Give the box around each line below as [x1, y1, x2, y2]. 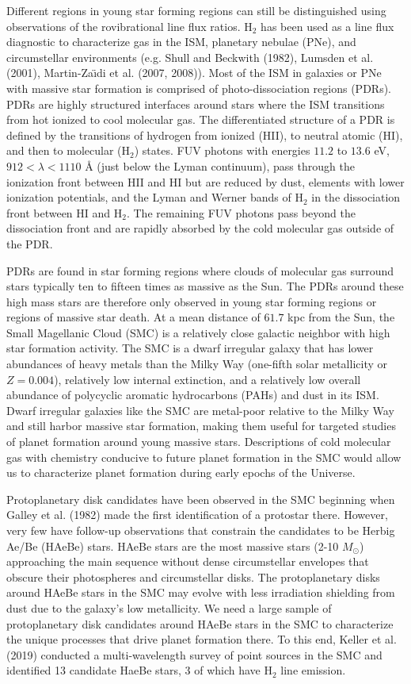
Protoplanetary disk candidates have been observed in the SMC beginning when [6, 490, 395, 507]
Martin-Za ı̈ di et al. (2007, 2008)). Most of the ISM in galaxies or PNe [44, 64, 382, 81]
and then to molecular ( [6, 142, 122, 159]
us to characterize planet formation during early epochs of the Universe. [6, 464, 356, 481]
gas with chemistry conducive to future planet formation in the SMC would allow [6, 448, 401, 465]
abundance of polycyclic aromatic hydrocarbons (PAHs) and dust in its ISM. [6, 386, 379, 403]
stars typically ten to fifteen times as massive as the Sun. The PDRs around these [6, 278, 404, 294]
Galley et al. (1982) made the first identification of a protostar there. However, [6, 506, 388, 523]
